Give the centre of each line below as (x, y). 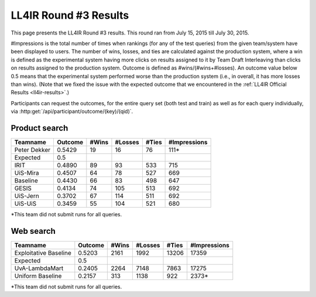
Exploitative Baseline (43, 253)
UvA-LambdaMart (39, 268)
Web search (33, 231)
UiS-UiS (25, 203)
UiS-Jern (27, 196)
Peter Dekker (32, 150)
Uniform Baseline (38, 276)
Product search (39, 128)
